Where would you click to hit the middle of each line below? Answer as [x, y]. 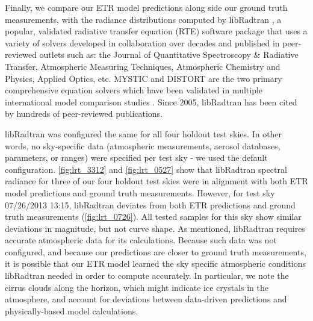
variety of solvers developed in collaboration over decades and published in [142, 42]
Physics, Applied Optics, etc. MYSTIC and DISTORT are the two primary [144, 78]
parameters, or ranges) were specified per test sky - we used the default [136, 157]
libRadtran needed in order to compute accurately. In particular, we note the [147, 276]
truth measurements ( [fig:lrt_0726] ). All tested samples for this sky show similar [153, 217]
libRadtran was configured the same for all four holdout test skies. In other [144, 133]
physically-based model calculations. [72, 310]
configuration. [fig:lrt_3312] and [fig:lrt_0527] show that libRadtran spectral [146, 169]
